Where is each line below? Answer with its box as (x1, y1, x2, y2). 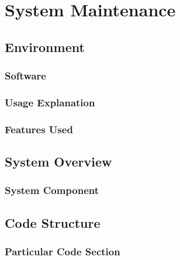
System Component (5, 183, 99, 197)
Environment (5, 37, 85, 56)
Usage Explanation (5, 95, 95, 109)
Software (5, 68, 46, 83)
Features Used (5, 122, 73, 136)
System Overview (5, 152, 112, 171)
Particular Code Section (5, 244, 120, 259)
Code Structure (5, 213, 101, 231)
